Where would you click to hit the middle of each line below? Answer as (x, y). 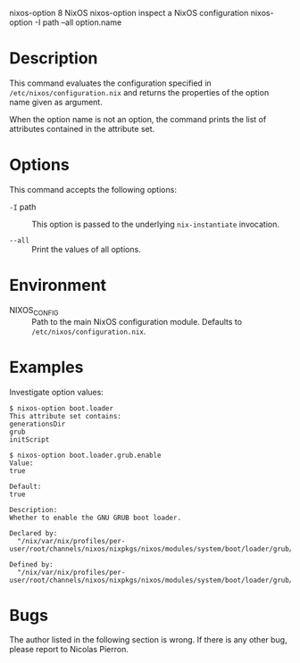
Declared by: (33, 533)
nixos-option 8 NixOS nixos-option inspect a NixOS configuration (129, 13)
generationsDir (37, 424)
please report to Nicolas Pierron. (69, 650)
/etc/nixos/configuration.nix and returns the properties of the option (139, 92)
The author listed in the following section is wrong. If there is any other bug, (148, 640)
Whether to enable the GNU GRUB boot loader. (95, 518)
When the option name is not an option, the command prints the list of (138, 119)
